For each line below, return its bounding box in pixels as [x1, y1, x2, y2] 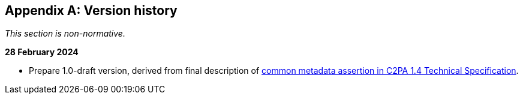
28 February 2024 [5, 47, 79, 58]
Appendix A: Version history [5, 3, 178, 18]
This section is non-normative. [5, 28, 125, 39]
